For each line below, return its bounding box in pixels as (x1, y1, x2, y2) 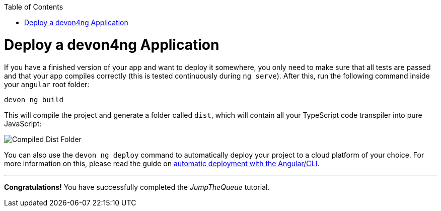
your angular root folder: (4, 80, 90, 89)
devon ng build (4, 95, 64, 104)
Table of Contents (4, 3, 63, 11)
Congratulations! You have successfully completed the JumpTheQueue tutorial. (4, 182, 270, 191)
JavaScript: (4, 119, 42, 128)
